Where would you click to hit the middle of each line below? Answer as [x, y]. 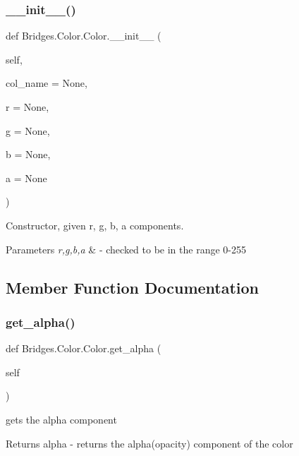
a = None [26, 178]
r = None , [28, 107]
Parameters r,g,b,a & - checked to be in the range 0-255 [126, 249]
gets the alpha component [61, 419]
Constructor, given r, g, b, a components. [95, 225]
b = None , [28, 154]
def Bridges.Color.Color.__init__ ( [84, 36]
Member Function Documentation [133, 287]
